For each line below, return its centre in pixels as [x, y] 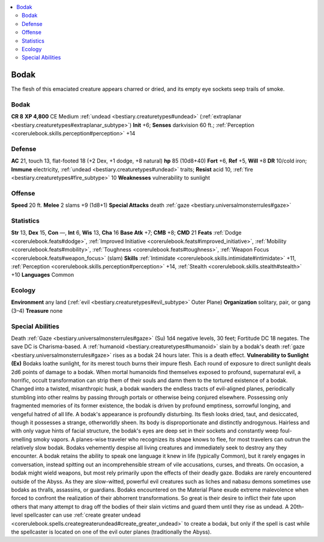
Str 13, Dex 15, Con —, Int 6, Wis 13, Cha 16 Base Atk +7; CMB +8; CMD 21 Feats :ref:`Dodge [126, 233]
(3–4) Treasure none [37, 310]
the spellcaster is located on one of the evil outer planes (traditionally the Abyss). [111, 532]
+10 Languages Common [43, 275]
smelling [22, 439]
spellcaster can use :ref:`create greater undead [82, 515]
